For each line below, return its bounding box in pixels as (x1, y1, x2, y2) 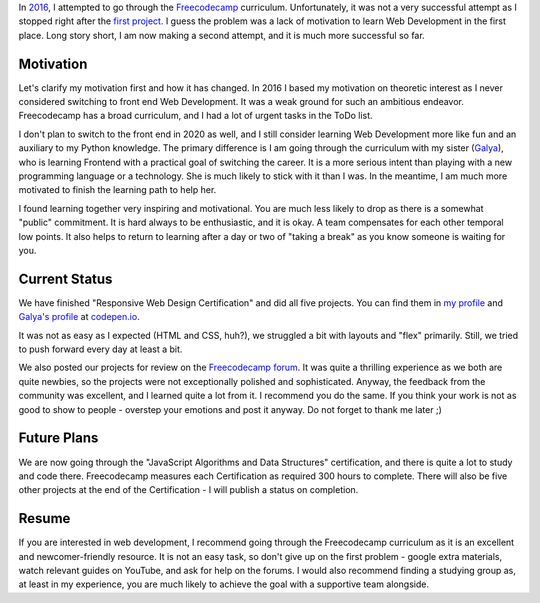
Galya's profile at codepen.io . (18, 311, 140, 323)
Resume (18, 510, 71, 527)
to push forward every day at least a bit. (18, 343, 183, 355)
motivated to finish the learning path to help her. (18, 184, 217, 196)
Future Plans (18, 430, 99, 447)
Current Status (18, 270, 113, 287)
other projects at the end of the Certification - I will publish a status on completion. (18, 484, 359, 496)
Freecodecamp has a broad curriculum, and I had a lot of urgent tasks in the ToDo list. (18, 110, 374, 122)
